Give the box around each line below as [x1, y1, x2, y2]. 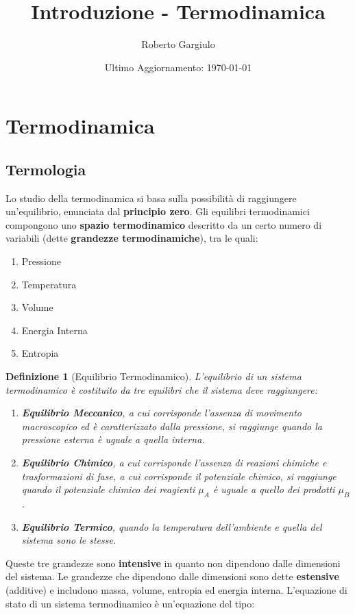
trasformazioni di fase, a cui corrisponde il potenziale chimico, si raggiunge [21, 468, 336, 483]
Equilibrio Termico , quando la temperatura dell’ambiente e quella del [21, 519, 322, 534]
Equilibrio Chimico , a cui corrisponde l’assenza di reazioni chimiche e [21, 455, 327, 470]
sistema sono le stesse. [21, 533, 117, 547]
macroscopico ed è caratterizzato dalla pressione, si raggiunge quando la [21, 418, 322, 433]
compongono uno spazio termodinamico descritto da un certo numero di [5, 217, 322, 231]
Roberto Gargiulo [141, 37, 215, 51]
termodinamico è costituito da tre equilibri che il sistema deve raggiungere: [5, 382, 318, 397]
